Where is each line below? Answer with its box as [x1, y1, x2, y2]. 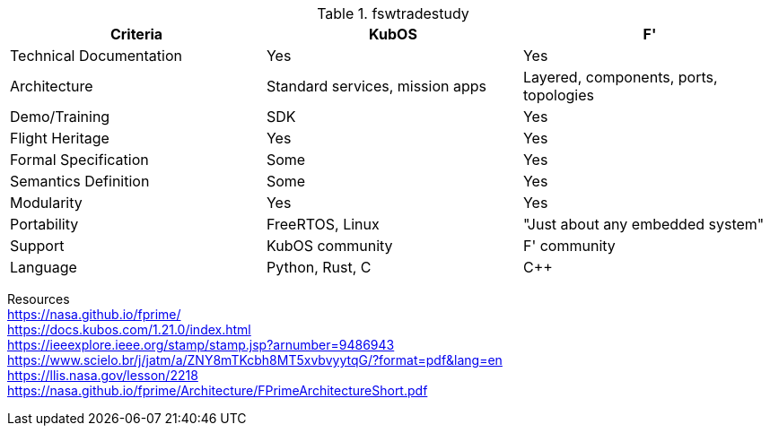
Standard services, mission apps [266, 77, 486, 95]
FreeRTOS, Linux [266, 215, 380, 233]
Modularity [10, 194, 83, 212]
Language [10, 258, 77, 276]
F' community [522, 237, 616, 255]
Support [10, 237, 65, 255]
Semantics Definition [10, 172, 150, 190]
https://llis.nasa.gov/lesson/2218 [7, 368, 198, 383]
